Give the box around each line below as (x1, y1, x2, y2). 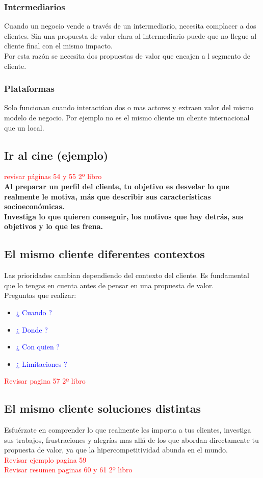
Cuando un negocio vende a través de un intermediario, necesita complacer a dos (4, 20, 256, 31)
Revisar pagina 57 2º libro (4, 375, 86, 386)
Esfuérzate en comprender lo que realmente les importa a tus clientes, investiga (4, 424, 251, 435)
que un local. (4, 122, 44, 133)
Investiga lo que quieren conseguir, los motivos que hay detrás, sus (4, 211, 244, 221)
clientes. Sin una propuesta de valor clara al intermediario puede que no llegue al (4, 30, 257, 41)
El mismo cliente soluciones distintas (4, 400, 201, 416)
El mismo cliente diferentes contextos (4, 246, 205, 262)
